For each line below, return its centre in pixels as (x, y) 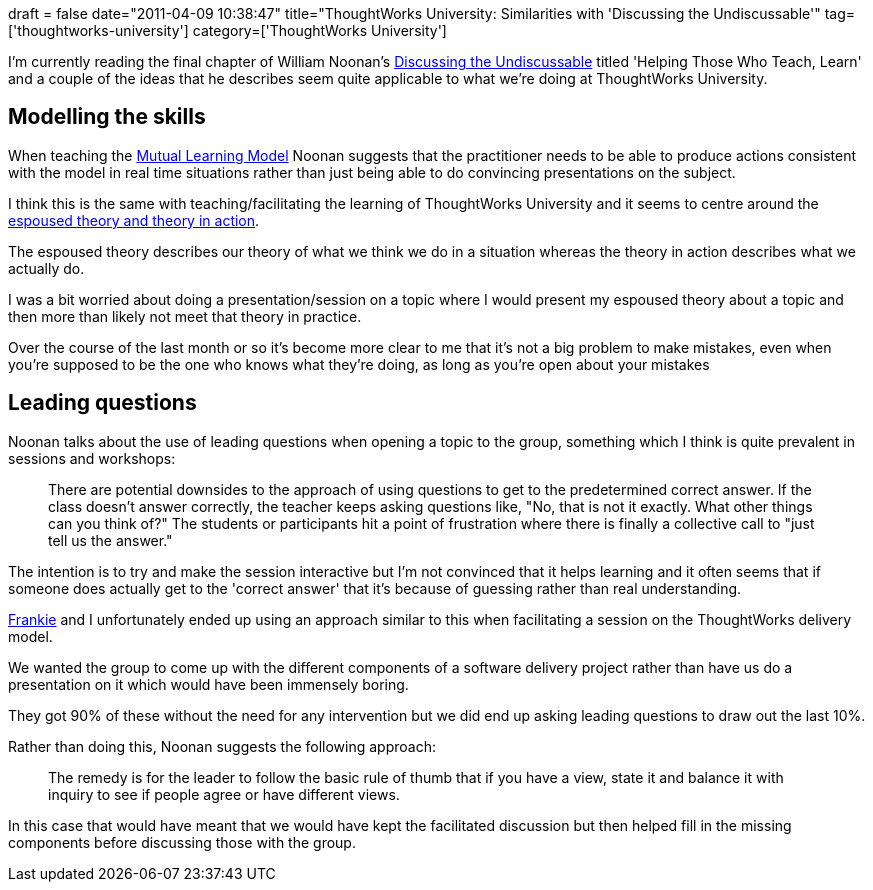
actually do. (46, 268)
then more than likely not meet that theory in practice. (185, 316)
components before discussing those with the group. (182, 842)
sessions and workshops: (92, 458)
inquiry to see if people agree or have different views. (224, 794)
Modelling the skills (107, 117)
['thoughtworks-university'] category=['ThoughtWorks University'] (227, 30)
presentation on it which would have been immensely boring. (208, 684)
